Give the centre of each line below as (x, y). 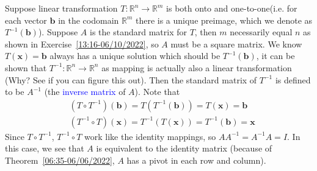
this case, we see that (45, 148)
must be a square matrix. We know (236, 44)
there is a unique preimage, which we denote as (224, 20)
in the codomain (89, 20)
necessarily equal (261, 32)
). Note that (157, 92)
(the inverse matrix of (85, 92)
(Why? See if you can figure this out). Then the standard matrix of (131, 79)
